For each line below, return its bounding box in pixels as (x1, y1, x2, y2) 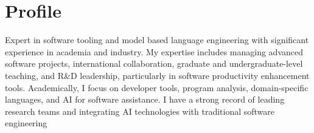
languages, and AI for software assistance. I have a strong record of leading (5, 93, 285, 106)
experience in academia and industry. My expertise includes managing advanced (5, 45, 303, 58)
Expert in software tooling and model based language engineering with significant (5, 33, 309, 46)
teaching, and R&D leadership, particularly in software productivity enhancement (5, 69, 310, 81)
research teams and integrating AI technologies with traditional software (5, 104, 275, 117)
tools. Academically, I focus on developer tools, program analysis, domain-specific (5, 81, 309, 94)
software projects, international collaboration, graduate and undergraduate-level (5, 57, 303, 70)
